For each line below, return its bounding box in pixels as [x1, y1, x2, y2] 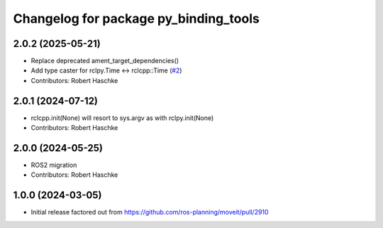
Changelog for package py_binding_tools [13, 11, 260, 26]
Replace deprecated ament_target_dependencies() [30, 57, 179, 65]
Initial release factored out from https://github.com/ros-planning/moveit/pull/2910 [30, 208, 269, 217]
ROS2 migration [30, 161, 77, 170]
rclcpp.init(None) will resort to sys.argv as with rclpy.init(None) [30, 114, 214, 122]
